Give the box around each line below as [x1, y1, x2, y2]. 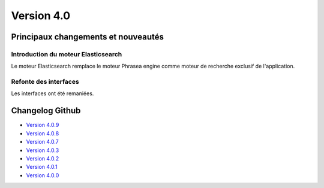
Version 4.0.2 [26, 154, 59, 162]
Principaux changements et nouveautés [11, 32, 164, 42]
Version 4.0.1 [26, 163, 58, 171]
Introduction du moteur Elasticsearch [11, 50, 122, 58]
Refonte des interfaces [11, 78, 79, 86]
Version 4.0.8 [26, 129, 59, 137]
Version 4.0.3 [26, 147, 59, 154]
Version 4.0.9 [26, 122, 59, 129]
